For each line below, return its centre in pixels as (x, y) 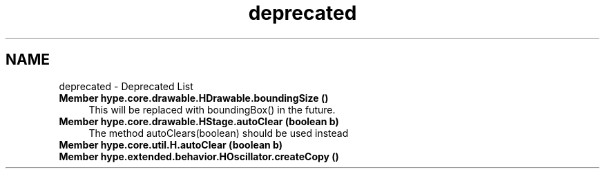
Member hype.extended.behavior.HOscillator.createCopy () (199, 156)
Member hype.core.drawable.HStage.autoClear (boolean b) (199, 121)
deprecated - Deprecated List (126, 86)
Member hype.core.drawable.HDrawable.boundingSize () (194, 98)
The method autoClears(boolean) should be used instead (219, 133)
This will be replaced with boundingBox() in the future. (212, 109)
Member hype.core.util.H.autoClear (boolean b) (171, 144)
